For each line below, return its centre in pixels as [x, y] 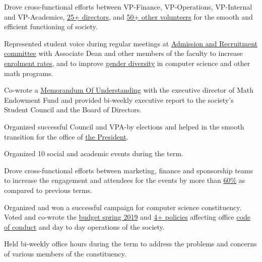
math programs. [29, 73]
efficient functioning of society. [51, 26]
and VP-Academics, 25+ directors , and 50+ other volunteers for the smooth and [128, 16]
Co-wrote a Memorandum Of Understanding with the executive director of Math [129, 90]
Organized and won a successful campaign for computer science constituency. [123, 207]
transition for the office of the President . [66, 136]
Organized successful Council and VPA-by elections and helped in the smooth [124, 126]
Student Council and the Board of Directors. [73, 110]
